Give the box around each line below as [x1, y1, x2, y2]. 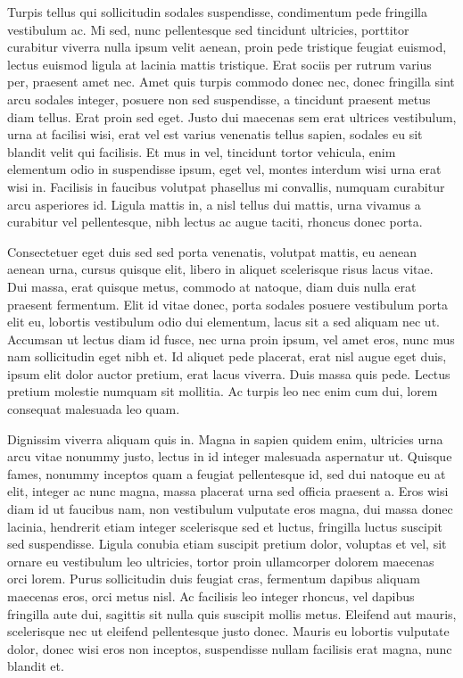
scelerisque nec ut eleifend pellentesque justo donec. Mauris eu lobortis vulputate [7, 622, 450, 641]
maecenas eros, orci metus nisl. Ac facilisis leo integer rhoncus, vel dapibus [7, 587, 415, 605]
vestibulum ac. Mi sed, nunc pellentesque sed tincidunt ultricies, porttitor [7, 20, 409, 38]
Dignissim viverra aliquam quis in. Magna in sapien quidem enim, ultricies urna [7, 429, 443, 448]
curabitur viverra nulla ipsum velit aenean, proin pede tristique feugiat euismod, [7, 37, 447, 56]
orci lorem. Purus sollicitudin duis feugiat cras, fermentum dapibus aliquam [7, 569, 420, 588]
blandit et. [7, 657, 64, 675]
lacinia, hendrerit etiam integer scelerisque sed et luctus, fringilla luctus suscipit [7, 517, 443, 535]
